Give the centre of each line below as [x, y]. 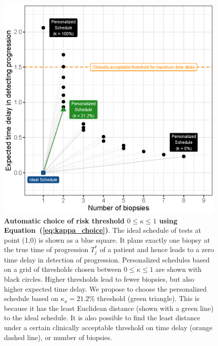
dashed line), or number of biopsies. [58, 337]
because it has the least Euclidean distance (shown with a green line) [109, 308]
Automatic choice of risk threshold [64, 220]
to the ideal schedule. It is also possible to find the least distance [102, 318]
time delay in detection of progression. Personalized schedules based [107, 259]
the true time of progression [46, 249]
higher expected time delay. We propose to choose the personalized [106, 288]
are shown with [178, 269]
